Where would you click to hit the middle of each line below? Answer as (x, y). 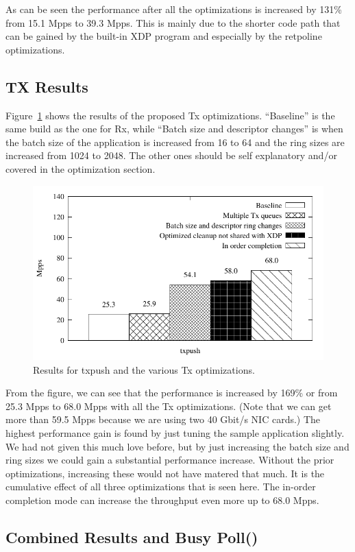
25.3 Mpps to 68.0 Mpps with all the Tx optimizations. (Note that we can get (169, 406)
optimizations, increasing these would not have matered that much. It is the (165, 473)
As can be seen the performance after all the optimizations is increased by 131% (174, 9)
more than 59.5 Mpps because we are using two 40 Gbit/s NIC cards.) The (163, 419)
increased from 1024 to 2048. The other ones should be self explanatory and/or (171, 155)
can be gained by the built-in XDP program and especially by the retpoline (164, 36)
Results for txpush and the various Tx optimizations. (144, 369)
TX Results (47, 86)
